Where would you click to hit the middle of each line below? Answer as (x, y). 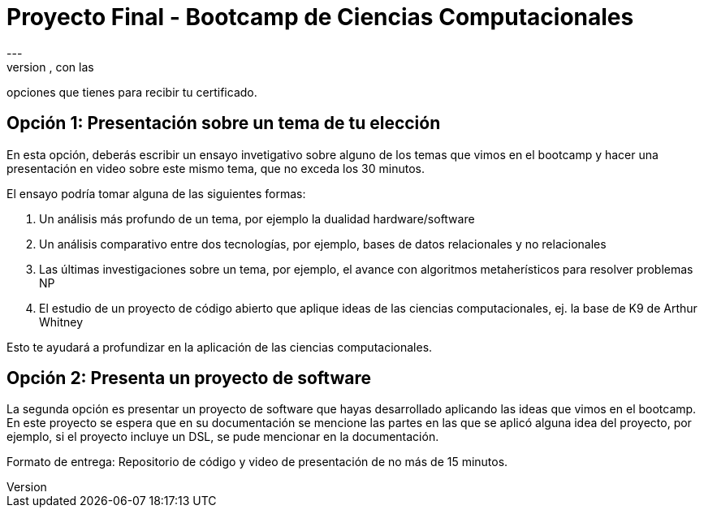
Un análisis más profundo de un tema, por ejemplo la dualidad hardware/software (257, 218)
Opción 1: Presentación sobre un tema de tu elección (224, 123)
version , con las (50, 67)
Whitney (61, 322)
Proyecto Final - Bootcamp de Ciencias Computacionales (320, 17)
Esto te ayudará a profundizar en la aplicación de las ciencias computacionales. (220, 347)
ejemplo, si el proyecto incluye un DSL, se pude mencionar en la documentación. (223, 437)
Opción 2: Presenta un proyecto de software (189, 378)
